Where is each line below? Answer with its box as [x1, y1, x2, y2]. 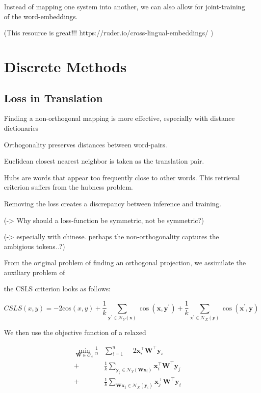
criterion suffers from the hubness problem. [4, 182, 133, 192]
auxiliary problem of [4, 267, 65, 277]
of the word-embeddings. [4, 11, 78, 21]
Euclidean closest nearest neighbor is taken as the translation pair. [4, 156, 204, 166]
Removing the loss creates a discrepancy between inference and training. [4, 198, 221, 208]
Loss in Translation [4, 90, 103, 105]
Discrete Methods [4, 56, 127, 76]
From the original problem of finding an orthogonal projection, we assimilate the [4, 257, 246, 268]
